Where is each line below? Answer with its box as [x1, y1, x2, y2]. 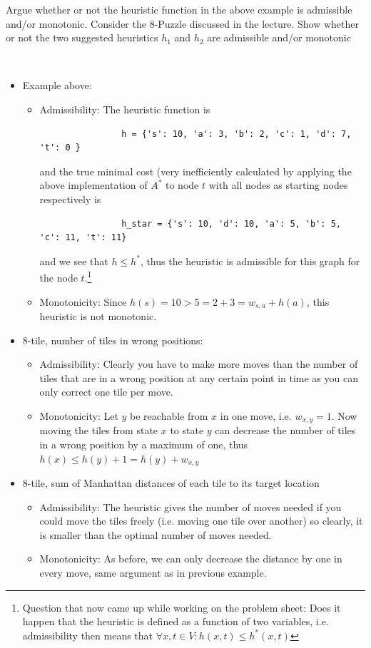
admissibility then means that [22, 627, 153, 642]
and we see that [39, 253, 108, 268]
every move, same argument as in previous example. [39, 565, 267, 580]
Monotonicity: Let [39, 408, 118, 423]
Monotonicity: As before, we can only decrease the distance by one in [39, 551, 342, 566]
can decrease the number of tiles [215, 423, 356, 438]
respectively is [39, 191, 101, 206]
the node [39, 269, 78, 284]
